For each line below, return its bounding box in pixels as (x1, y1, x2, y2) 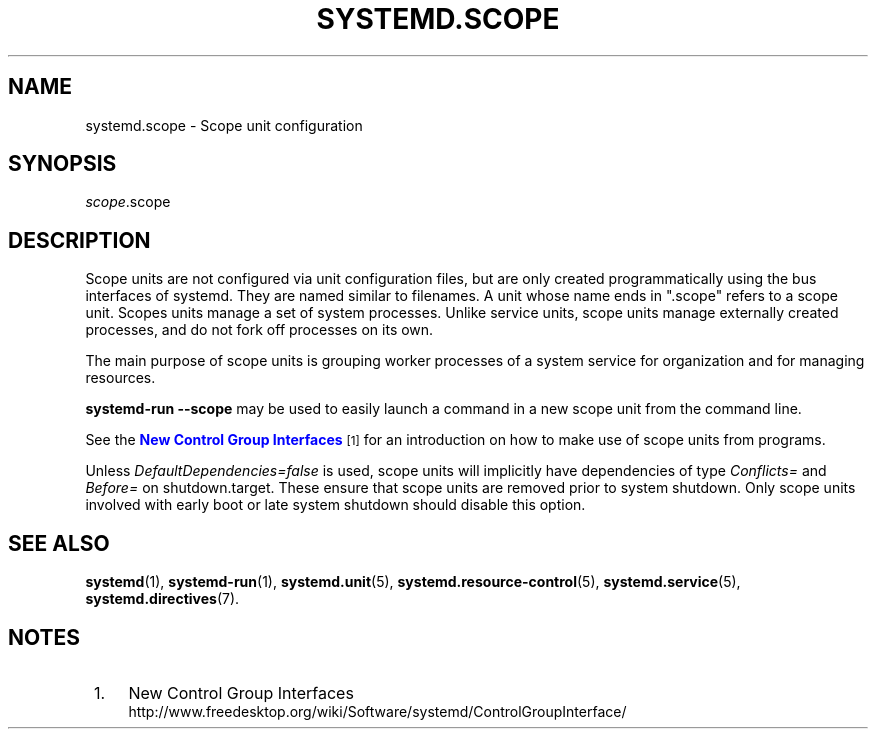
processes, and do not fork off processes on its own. (85, 321, 434, 339)
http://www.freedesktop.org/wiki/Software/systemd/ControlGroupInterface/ (128, 702, 627, 720)
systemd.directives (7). (85, 590, 240, 608)
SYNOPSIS (8, 151, 117, 177)
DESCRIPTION (8, 227, 151, 253)
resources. (85, 369, 156, 387)
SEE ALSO (8, 530, 110, 556)
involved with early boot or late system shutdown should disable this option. (85, 496, 586, 514)
